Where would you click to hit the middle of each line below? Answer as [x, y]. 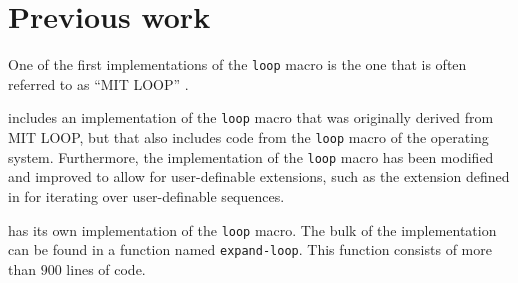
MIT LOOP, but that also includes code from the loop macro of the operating [248, 137]
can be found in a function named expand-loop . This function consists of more [250, 249]
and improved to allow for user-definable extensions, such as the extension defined [259, 176]
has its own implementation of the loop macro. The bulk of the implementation [252, 229]
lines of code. [106, 268]
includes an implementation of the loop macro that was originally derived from [251, 117]
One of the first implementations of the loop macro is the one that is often [237, 64]
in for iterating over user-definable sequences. [146, 195]
